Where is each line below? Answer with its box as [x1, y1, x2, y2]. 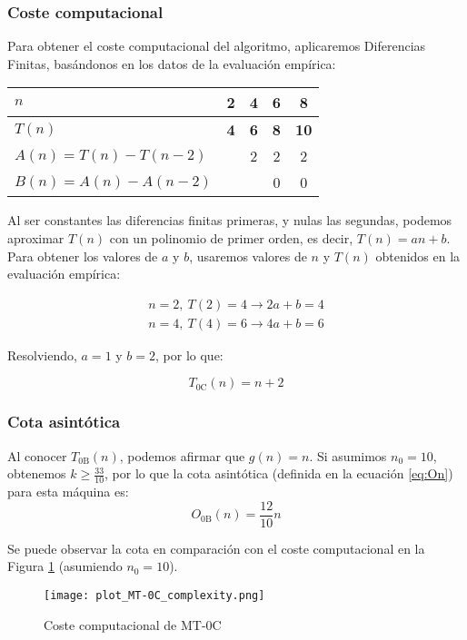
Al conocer [7, 446, 67, 465]
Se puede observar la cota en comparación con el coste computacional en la [7, 538, 425, 557]
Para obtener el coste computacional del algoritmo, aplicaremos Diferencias [7, 36, 426, 55]
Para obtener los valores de [7, 246, 158, 265]
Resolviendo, [7, 345, 77, 364]
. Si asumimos [309, 446, 387, 465]
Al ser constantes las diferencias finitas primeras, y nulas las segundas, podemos [7, 211, 452, 230]
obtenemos [7, 464, 66, 483]
